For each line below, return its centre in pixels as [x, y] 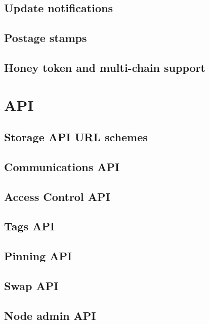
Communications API [62, 166]
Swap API [31, 286]
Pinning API [38, 256]
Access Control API [57, 196]
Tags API [30, 226]
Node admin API [50, 315]
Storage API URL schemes [76, 137]
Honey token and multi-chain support [105, 67]
